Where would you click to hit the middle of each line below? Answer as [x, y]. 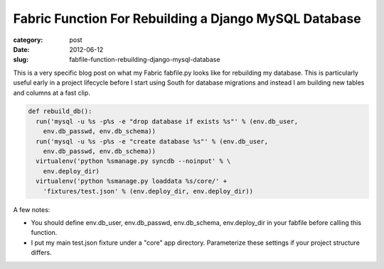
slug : [21, 60]
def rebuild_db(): [60, 111]
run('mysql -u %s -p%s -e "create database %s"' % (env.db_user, [152, 141]
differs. [42, 253]
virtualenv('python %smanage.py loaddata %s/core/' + [132, 181]
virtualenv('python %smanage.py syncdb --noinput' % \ [133, 161]
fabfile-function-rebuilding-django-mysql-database [145, 60]
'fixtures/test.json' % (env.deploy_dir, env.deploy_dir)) [148, 191]
